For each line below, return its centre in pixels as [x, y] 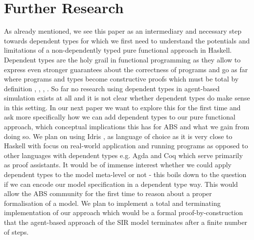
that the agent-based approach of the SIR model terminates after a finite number [126, 222]
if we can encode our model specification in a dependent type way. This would [121, 184]
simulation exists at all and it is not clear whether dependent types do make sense [127, 98]
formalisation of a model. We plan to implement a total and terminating [112, 203]
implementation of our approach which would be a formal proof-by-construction [124, 212]
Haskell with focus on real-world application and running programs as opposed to [126, 146]
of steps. [16, 231]
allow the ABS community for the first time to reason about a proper [108, 193]
